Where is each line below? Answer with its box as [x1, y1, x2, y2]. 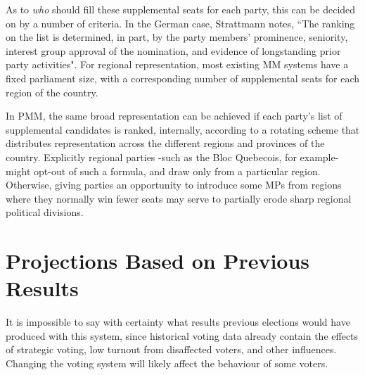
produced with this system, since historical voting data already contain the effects [6, 328, 359, 343]
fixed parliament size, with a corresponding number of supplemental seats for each [6, 70, 360, 85]
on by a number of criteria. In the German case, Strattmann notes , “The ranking [6, 15, 355, 30]
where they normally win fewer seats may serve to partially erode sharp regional [6, 191, 352, 205]
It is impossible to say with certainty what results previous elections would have [6, 314, 350, 329]
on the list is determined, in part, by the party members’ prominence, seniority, [6, 30, 348, 44]
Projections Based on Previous [6, 246, 310, 275]
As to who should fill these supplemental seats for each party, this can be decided [6, 2, 356, 16]
